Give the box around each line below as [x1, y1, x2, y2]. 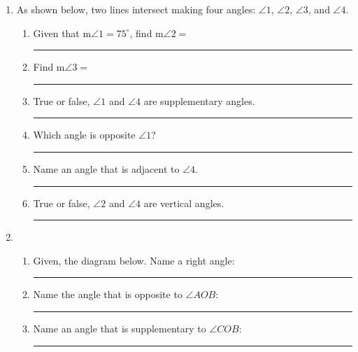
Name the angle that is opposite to [33, 287, 182, 302]
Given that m [33, 25, 92, 40]
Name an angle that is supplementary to [33, 321, 206, 335]
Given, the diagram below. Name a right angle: [33, 253, 235, 267]
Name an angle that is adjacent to [33, 161, 180, 176]
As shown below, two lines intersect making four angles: [16, 2, 256, 16]
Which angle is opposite [33, 127, 136, 142]
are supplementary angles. [143, 93, 255, 108]
